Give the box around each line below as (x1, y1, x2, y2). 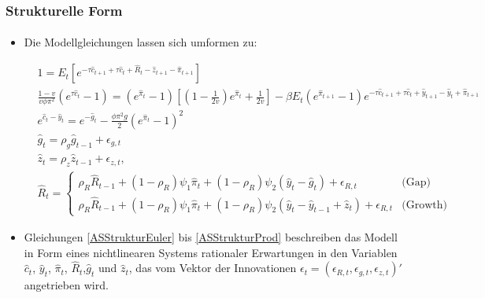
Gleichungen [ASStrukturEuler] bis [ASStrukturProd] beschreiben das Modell (24, 228, 398, 245)
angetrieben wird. (24, 277, 109, 293)
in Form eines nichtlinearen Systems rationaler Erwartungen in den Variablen (24, 244, 398, 260)
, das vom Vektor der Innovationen (128, 259, 297, 276)
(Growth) (402, 199, 447, 211)
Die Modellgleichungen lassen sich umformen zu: (24, 34, 257, 50)
